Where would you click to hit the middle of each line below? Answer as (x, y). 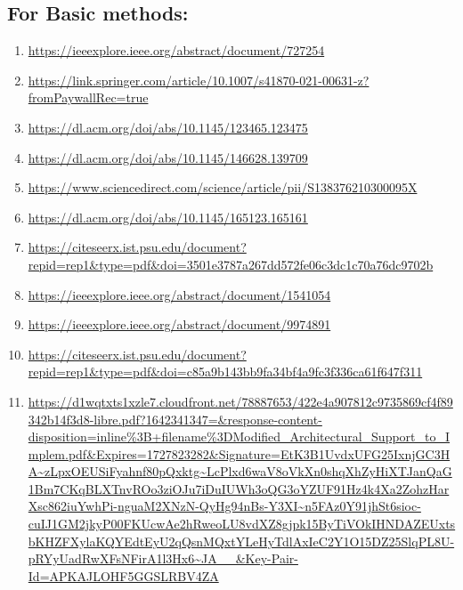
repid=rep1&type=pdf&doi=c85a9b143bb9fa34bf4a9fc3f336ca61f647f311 (225, 372)
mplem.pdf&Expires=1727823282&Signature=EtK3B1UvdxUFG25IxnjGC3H (239, 453)
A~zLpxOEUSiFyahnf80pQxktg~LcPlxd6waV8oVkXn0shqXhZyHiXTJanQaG (240, 471)
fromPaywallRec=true (88, 97)
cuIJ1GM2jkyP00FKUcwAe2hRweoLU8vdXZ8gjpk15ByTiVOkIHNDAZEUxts (242, 524)
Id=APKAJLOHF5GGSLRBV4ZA (123, 575)
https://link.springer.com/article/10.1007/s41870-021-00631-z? (199, 80)
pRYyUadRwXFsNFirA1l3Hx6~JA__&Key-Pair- (163, 558)
